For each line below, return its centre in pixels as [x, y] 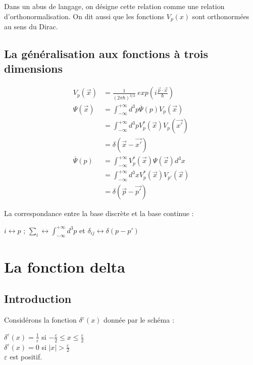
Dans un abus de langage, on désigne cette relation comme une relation [114, 6]
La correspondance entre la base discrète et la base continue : [99, 213]
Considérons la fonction [40, 320]
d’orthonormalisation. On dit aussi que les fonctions [84, 16]
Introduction [38, 299]
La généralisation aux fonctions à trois [106, 54]
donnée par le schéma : [139, 320]
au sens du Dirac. [31, 27]
